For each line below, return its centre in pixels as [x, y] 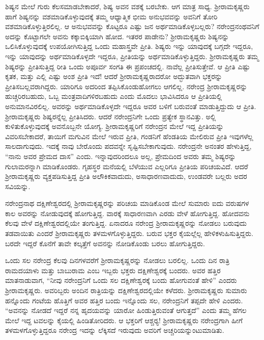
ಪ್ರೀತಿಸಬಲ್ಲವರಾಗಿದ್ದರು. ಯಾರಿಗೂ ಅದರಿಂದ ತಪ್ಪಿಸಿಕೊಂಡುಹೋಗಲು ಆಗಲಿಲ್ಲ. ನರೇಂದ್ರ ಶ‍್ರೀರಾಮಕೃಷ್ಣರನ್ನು [126, 86]
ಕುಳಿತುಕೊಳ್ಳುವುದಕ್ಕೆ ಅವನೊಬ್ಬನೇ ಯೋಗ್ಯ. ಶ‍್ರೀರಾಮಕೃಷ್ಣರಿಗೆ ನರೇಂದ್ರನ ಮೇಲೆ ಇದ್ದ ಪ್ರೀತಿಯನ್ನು [114, 126]
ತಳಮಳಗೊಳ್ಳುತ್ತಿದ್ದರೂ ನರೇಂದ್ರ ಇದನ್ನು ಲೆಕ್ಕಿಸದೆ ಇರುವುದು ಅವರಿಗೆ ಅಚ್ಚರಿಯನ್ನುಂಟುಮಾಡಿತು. [115, 330]
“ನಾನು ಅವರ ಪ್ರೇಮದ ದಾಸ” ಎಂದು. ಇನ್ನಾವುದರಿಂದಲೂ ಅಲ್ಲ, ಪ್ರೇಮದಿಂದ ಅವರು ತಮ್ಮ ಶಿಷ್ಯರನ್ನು [121, 156]
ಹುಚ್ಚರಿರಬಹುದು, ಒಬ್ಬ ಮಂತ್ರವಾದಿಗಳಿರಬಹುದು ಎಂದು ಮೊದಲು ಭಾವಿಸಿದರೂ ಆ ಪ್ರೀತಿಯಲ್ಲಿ [114, 96]
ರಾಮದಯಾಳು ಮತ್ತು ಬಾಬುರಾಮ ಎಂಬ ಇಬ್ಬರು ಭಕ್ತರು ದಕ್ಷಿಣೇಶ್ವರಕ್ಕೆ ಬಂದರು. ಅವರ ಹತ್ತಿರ [113, 270]
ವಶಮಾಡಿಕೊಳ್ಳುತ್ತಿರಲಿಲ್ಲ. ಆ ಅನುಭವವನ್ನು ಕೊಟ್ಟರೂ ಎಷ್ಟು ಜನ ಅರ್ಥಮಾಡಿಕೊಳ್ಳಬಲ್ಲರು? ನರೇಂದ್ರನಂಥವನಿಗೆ [132, 26]
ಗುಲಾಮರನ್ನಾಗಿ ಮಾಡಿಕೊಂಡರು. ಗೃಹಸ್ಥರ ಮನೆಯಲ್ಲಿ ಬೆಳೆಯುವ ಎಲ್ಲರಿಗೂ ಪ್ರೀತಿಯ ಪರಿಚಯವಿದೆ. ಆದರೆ [127, 166]
